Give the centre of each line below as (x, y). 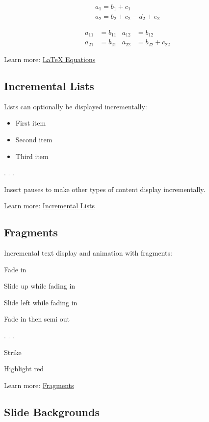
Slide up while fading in (40, 286)
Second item (34, 139)
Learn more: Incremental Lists (49, 206)
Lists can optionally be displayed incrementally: (76, 106)
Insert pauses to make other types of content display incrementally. (105, 189)
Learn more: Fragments (39, 385)
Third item (32, 156)
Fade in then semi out (37, 319)
